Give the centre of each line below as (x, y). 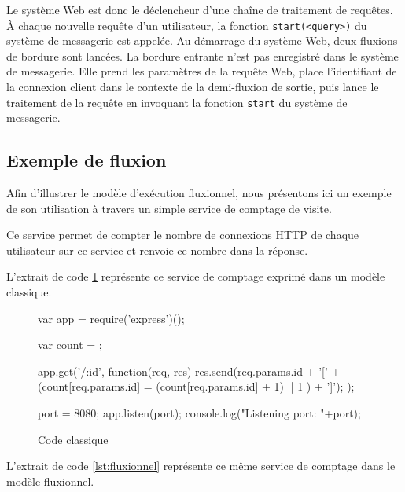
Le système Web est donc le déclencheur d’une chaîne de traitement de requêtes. (200, 9)
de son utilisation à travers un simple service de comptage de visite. (169, 208)
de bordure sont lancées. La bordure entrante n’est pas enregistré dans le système (202, 55)
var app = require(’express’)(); (111, 318)
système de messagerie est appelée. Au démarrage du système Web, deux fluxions (202, 40)
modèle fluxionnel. (50, 481)
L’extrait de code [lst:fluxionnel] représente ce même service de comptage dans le (201, 466)
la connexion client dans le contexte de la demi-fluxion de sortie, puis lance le (193, 87)
